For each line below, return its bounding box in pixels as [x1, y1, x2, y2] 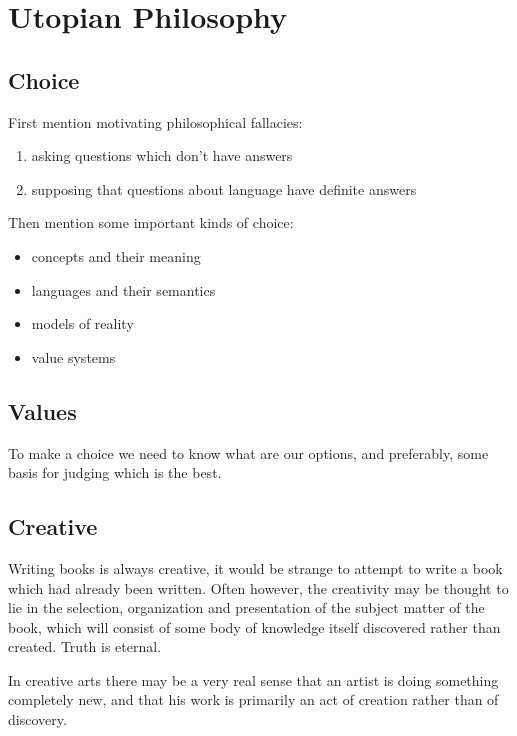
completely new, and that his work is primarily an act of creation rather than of [8, 689, 499, 710]
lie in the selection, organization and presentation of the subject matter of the [8, 597, 485, 618]
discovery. [8, 709, 67, 730]
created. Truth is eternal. [8, 636, 162, 657]
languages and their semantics [31, 279, 216, 300]
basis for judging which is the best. [8, 462, 222, 483]
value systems [31, 346, 116, 367]
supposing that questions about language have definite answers [31, 178, 417, 199]
